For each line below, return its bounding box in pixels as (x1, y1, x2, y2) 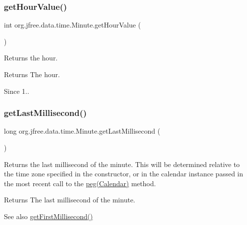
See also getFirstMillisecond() (4, 211, 93, 221)
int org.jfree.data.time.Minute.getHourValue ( (4, 20, 141, 30)
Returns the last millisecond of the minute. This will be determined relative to (4, 159, 240, 169)
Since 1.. (4, 85, 29, 96)
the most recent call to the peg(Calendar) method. (4, 178, 156, 188)
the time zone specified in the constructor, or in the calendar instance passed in (4, 169, 244, 179)
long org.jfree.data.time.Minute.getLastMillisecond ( (4, 126, 161, 136)
